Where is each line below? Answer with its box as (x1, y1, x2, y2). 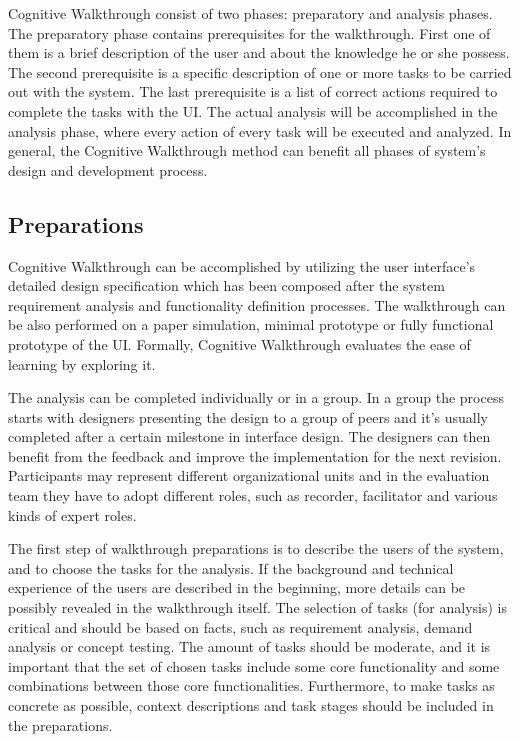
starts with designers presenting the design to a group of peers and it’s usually (8, 406, 489, 427)
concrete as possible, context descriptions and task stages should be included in (8, 695, 494, 716)
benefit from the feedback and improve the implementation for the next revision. (8, 445, 502, 466)
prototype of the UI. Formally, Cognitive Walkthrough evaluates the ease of (8, 333, 471, 354)
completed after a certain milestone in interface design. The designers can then (8, 426, 491, 447)
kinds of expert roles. (8, 504, 137, 525)
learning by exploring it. (8, 353, 156, 374)
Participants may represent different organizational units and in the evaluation (8, 465, 490, 486)
